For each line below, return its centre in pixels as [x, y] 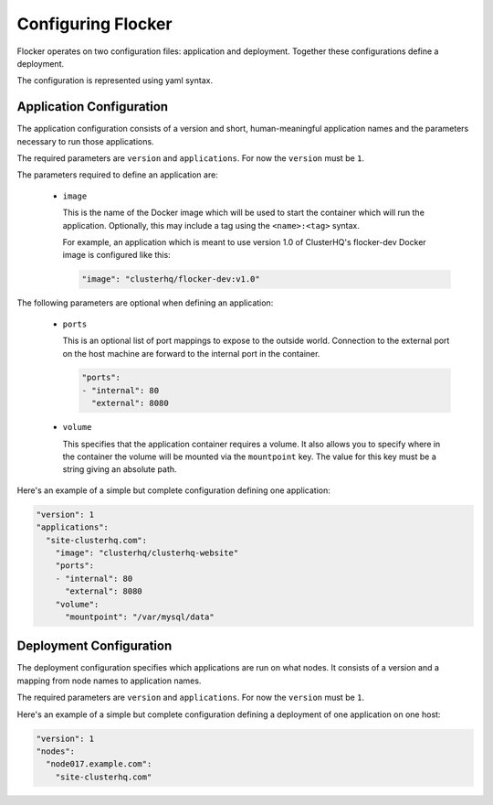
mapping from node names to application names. [109, 681]
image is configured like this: [116, 255]
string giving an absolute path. [120, 469]
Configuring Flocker [94, 24]
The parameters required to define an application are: [117, 175]
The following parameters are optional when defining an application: [145, 303]
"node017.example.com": [99, 764]
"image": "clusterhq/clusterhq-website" [147, 553]
